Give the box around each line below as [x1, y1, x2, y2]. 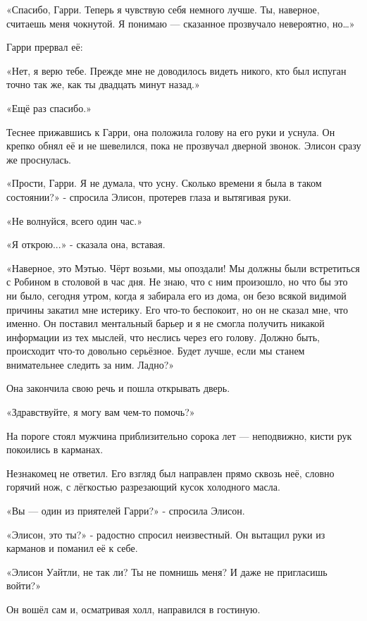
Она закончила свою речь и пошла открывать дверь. [6, 381, 230, 395]
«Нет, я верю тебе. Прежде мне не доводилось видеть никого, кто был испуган [6, 63, 347, 78]
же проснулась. [6, 152, 71, 166]
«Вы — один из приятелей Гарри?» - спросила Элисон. [6, 503, 245, 518]
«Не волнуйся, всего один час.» [6, 213, 142, 228]
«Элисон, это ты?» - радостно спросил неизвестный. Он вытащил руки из [6, 527, 325, 541]
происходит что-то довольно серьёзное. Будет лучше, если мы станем [6, 343, 305, 358]
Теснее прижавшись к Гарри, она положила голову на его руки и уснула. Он [6, 124, 335, 139]
